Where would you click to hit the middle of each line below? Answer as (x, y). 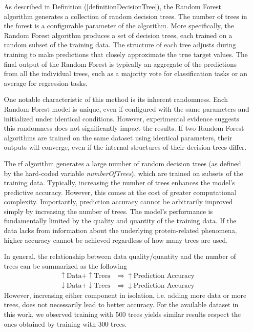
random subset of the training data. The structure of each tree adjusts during (120, 45)
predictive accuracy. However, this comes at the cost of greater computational (120, 192)
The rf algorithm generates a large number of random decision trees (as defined (123, 163)
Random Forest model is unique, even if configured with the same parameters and (127, 108)
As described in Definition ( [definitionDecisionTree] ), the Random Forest (113, 6)
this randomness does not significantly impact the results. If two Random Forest (124, 128)
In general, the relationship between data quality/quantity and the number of (120, 256)
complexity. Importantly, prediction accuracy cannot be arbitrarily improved (118, 202)
